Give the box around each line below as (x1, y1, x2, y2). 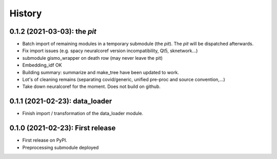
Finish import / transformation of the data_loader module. (22, 110, 144, 117)
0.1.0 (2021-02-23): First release (9, 124, 116, 132)
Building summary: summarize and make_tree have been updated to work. (22, 69, 180, 75)
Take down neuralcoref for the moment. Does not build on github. (22, 83, 161, 89)
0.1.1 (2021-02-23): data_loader (9, 97, 112, 106)
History (9, 8, 42, 19)
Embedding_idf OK (22, 62, 62, 69)
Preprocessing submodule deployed (22, 144, 99, 150)
